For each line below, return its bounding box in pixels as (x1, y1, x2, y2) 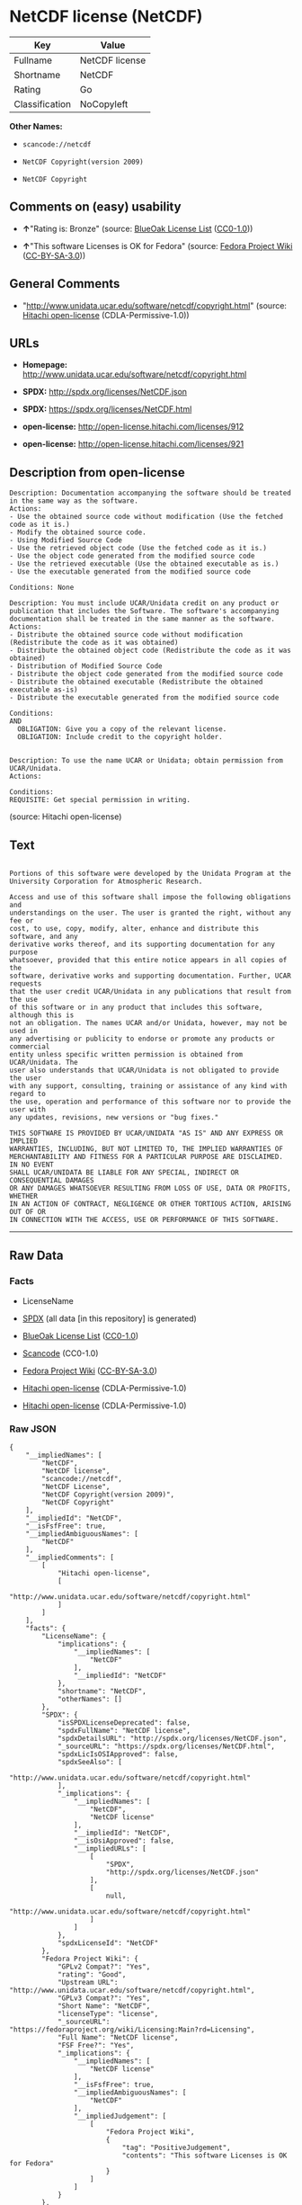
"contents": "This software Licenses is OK (121, 2151, 288, 2160)
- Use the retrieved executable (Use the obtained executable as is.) (9, 559, 280, 568)
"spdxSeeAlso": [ (57, 1757, 123, 1766)
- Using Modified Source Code (9, 536, 123, 545)
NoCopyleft (79, 97, 129, 110)
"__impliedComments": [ (25, 1553, 115, 1562)
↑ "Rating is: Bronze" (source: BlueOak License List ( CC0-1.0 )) (22, 223, 253, 234)
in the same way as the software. (9, 496, 139, 505)
